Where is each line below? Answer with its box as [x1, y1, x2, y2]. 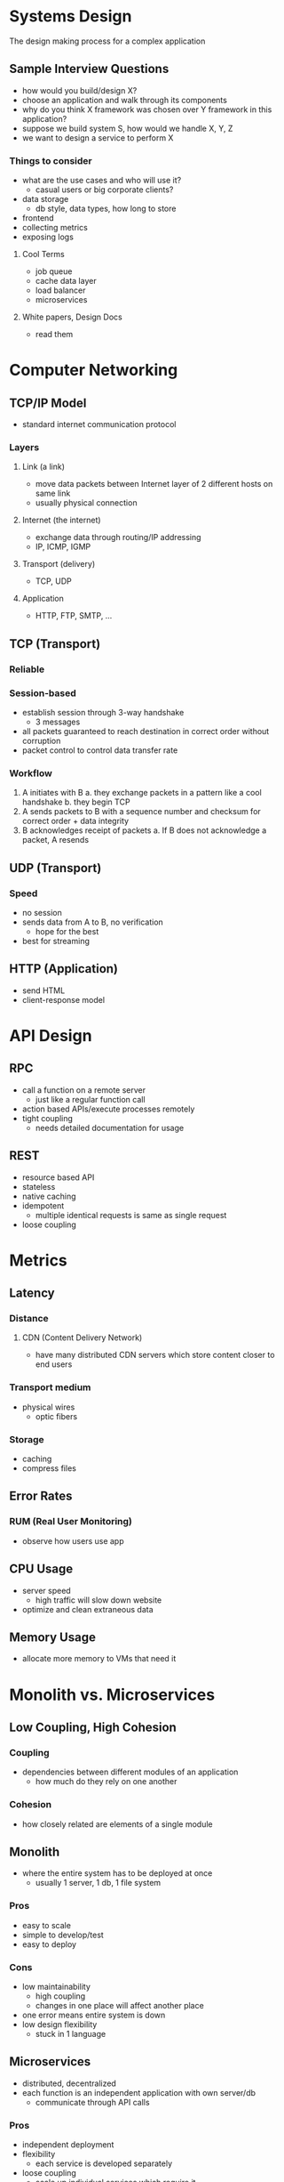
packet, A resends [21, 835, 90, 845]
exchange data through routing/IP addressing [35, 532, 201, 543]
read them [35, 329, 74, 340]
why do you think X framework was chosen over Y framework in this [21, 104, 272, 115]
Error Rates [9, 1489, 73, 1504]
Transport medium [9, 1381, 91, 1394]
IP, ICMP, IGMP [35, 541, 91, 553]
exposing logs [21, 231, 74, 242]
